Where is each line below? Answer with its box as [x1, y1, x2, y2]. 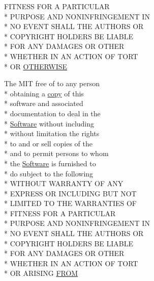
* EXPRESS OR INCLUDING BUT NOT [4, 188, 137, 198]
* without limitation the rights [4, 128, 100, 139]
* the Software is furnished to [4, 158, 96, 168]
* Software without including [4, 118, 95, 129]
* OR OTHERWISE [4, 61, 68, 71]
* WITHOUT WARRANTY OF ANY [4, 178, 124, 189]
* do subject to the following [4, 168, 94, 178]
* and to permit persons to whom [4, 148, 109, 159]
